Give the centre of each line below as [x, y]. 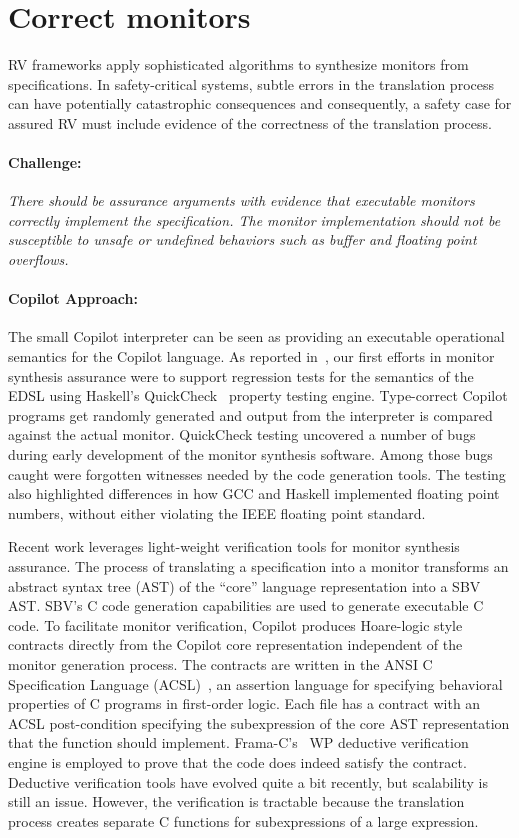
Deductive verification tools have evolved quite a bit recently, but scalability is [248, 781]
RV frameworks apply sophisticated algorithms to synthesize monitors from [238, 64]
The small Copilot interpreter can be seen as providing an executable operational [256, 336]
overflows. [38, 259]
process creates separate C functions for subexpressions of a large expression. [243, 820]
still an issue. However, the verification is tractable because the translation [236, 801]
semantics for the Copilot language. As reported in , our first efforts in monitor [251, 356]
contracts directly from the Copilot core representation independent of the [235, 644]
